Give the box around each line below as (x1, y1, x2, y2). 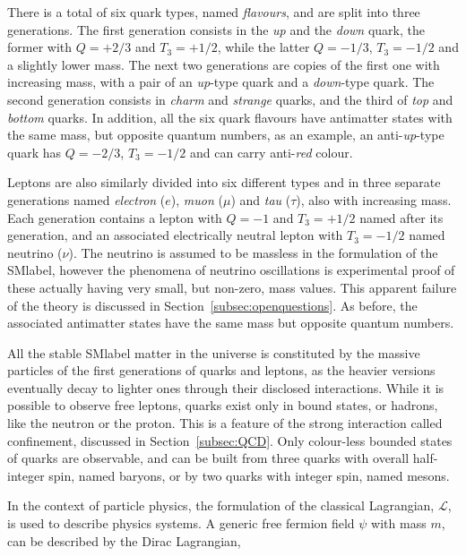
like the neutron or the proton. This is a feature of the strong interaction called (7, 414, 443, 432)
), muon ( (170, 190, 223, 209)
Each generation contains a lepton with (7, 208, 222, 227)
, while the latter (217, 38, 310, 56)
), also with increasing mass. (296, 190, 452, 209)
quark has (7, 142, 62, 161)
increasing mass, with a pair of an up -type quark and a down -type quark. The (7, 73, 435, 91)
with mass (371, 514, 427, 533)
